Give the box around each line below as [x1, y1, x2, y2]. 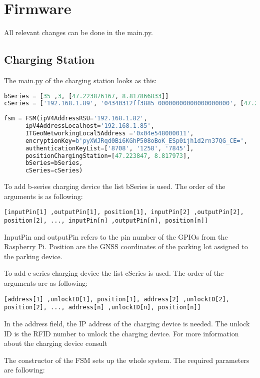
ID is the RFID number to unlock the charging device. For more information [4, 328, 239, 338]
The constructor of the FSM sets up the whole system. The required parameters [4, 354, 249, 365]
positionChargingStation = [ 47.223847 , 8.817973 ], [25, 152, 190, 159]
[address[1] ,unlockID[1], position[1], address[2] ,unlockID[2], [4, 295, 230, 303]
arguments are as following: [4, 278, 88, 288]
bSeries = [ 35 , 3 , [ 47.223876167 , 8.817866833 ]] [4, 92, 169, 100]
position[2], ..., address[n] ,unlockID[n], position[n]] [4, 304, 201, 311]
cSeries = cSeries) [25, 167, 83, 174]
